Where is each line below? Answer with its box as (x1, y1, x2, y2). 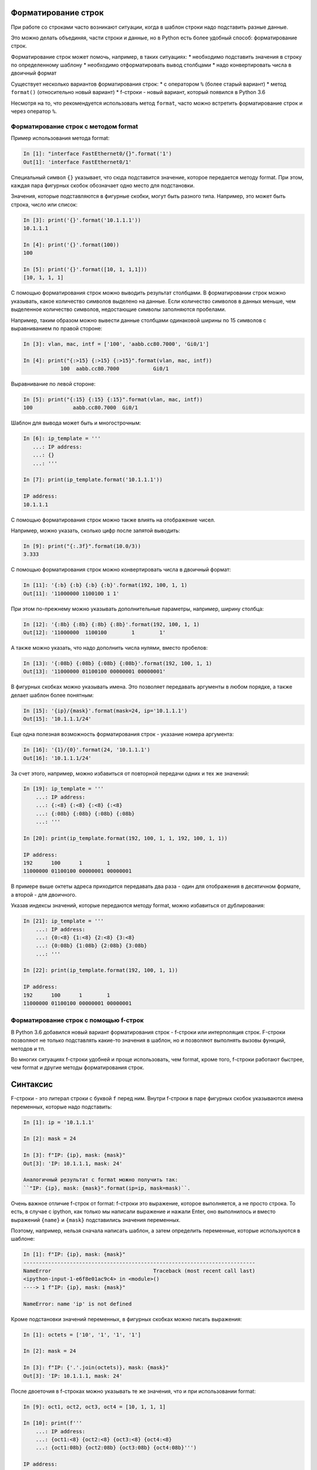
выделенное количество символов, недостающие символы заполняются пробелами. (11, 306, 226, 313)
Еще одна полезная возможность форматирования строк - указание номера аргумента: (11, 731, 234, 738)
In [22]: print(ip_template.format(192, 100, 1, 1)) (23, 967, 178, 974)
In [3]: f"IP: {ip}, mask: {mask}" (23, 1152, 126, 1158)
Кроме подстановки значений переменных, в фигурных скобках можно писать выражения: (11, 1315, 242, 1322)
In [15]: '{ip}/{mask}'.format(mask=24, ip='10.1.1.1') (23, 707, 188, 714)
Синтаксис (11, 1080, 53, 1090)
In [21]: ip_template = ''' (23, 918, 104, 924)
